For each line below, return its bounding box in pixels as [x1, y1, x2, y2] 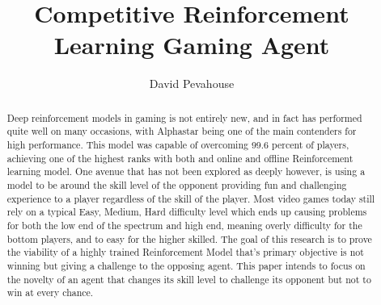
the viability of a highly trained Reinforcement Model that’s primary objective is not [6, 245, 364, 259]
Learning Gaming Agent [53, 28, 330, 61]
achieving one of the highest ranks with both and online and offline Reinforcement [6, 151, 353, 165]
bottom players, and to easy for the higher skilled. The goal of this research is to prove [6, 232, 372, 245]
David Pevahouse [149, 75, 235, 92]
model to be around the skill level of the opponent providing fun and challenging [6, 178, 347, 191]
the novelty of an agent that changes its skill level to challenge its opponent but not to [6, 272, 371, 286]
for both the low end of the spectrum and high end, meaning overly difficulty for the [6, 218, 362, 232]
